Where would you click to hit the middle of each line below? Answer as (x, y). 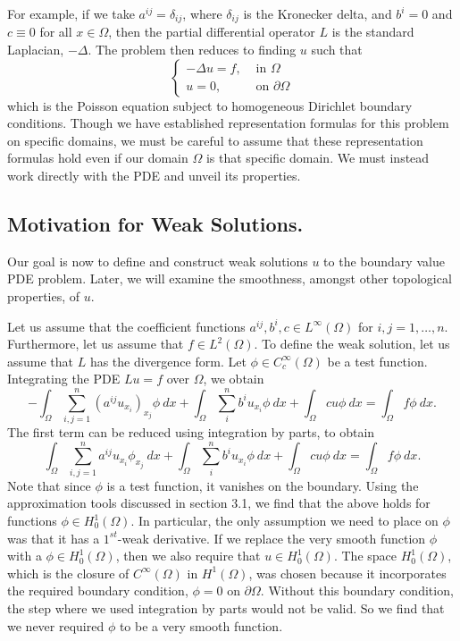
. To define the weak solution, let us (352, 344)
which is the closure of (68, 573)
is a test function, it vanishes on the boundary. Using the (263, 485)
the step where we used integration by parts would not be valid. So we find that (226, 607)
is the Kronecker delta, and (318, 13)
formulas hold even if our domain (98, 158)
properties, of (44, 296)
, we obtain (234, 379)
